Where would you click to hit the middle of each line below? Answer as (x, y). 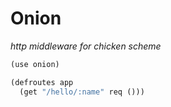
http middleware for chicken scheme (86, 46)
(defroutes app (42, 82)
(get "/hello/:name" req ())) (82, 92)
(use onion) (35, 64)
